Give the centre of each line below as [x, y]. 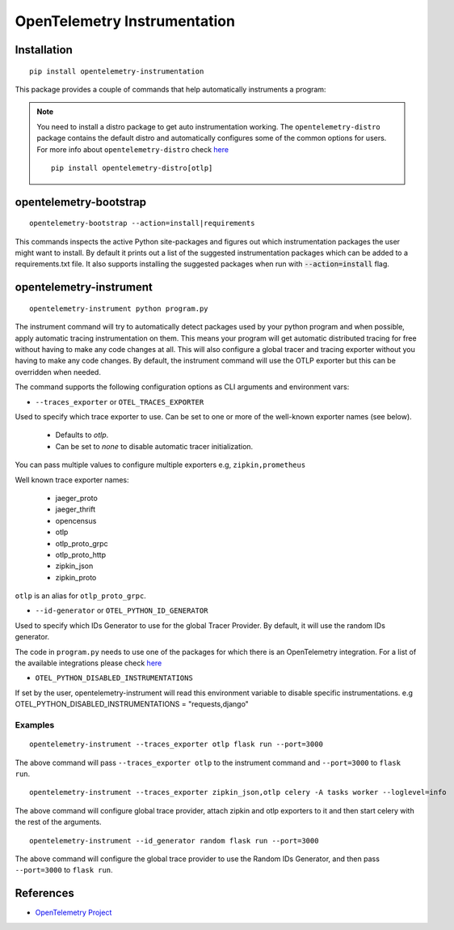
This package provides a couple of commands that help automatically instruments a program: [170, 89]
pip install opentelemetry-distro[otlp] [132, 168]
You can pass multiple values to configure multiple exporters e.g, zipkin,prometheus [160, 465]
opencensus [76, 520]
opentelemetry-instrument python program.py [119, 308]
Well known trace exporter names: [72, 480]
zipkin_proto [76, 577]
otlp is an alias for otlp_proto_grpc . [81, 596]
